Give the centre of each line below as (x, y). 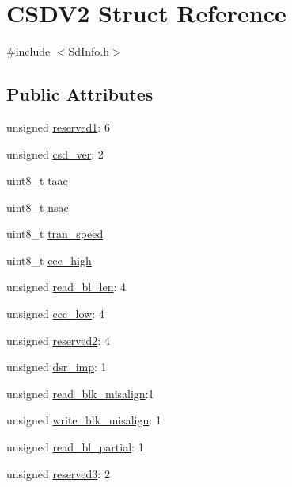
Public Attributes (80, 94)
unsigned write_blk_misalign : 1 (84, 420)
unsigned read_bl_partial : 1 (75, 447)
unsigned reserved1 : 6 (58, 127)
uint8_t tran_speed (55, 234)
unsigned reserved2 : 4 (58, 340)
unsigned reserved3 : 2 (58, 473)
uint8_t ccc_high (49, 260)
